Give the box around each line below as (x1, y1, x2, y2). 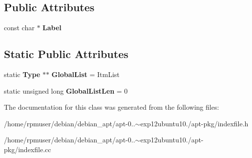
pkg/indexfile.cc (4, 144, 51, 154)
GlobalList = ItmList (51, 69, 120, 79)
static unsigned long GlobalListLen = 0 (4, 85, 128, 96)
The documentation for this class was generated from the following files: (4, 102, 219, 112)
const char (4, 22, 35, 33)
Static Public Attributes (4, 46, 128, 61)
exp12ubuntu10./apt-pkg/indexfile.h (140, 118, 249, 128)
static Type (4, 69, 41, 79)
